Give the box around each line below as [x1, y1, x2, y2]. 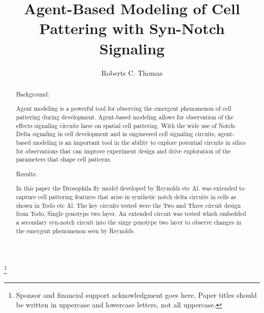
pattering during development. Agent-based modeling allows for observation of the [16, 113, 234, 121]
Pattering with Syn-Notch [39, 18, 225, 39]
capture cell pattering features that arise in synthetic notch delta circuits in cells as [16, 193, 237, 201]
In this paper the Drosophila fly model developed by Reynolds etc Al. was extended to [16, 184, 245, 193]
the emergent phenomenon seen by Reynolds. [16, 226, 135, 235]
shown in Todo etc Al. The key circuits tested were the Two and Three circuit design [16, 201, 241, 209]
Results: [16, 169, 38, 178]
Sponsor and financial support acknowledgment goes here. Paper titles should [16, 289, 257, 300]
